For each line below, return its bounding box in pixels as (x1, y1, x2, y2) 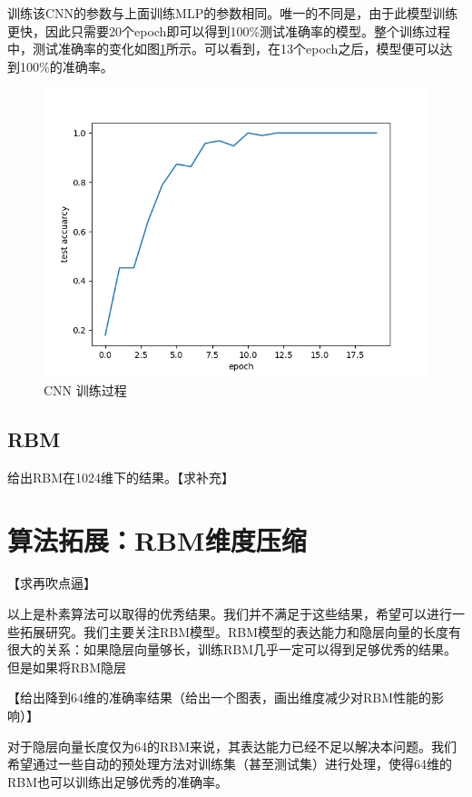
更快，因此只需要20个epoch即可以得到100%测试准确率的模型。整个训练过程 (7, 21, 451, 40)
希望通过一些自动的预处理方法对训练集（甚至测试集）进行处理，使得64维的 (7, 754, 452, 773)
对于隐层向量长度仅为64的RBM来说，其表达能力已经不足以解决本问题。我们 (7, 736, 457, 755)
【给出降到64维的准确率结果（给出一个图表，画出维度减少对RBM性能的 (7, 688, 432, 707)
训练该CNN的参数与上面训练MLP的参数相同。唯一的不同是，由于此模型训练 (7, 4, 458, 22)
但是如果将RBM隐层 (7, 657, 127, 676)
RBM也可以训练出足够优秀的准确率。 (7, 772, 229, 791)
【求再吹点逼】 (7, 573, 96, 593)
